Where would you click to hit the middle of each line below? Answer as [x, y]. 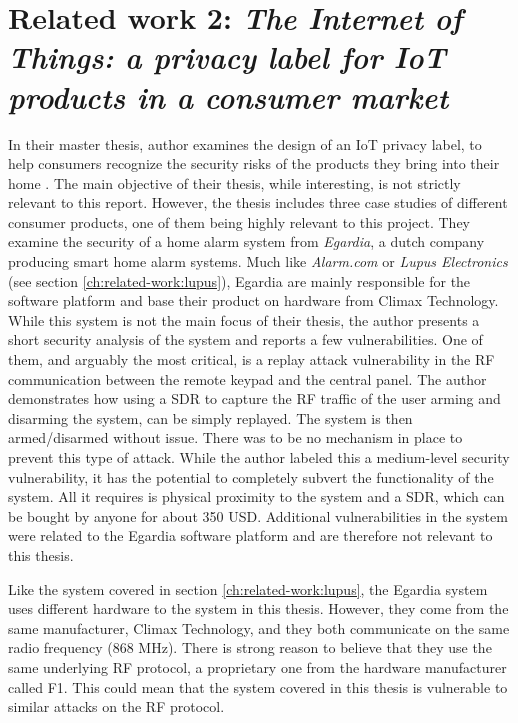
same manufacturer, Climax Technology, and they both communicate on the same [259, 627]
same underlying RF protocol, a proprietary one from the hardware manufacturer [257, 666]
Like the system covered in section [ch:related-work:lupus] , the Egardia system [248, 588]
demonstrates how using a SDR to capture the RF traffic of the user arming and [254, 398]
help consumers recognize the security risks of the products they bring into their [254, 163]
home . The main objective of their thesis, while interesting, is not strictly [234, 182]
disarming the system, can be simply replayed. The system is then [210, 417]
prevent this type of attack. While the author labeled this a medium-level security [259, 457]
